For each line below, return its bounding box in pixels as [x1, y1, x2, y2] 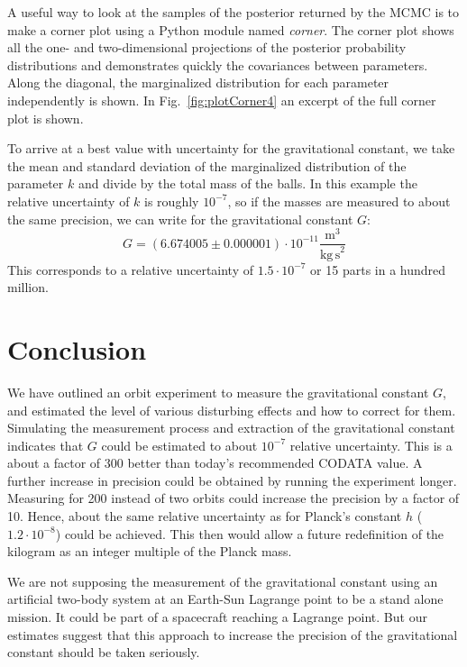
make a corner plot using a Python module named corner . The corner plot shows [7, 20, 454, 39]
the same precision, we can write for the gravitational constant [7, 209, 353, 228]
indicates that [7, 435, 84, 454]
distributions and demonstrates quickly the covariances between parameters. [7, 55, 428, 74]
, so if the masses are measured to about [227, 191, 451, 210]
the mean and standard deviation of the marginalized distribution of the [7, 156, 407, 175]
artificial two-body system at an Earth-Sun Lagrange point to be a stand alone [7, 589, 444, 608]
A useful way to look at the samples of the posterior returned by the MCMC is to [7, 3, 460, 21]
